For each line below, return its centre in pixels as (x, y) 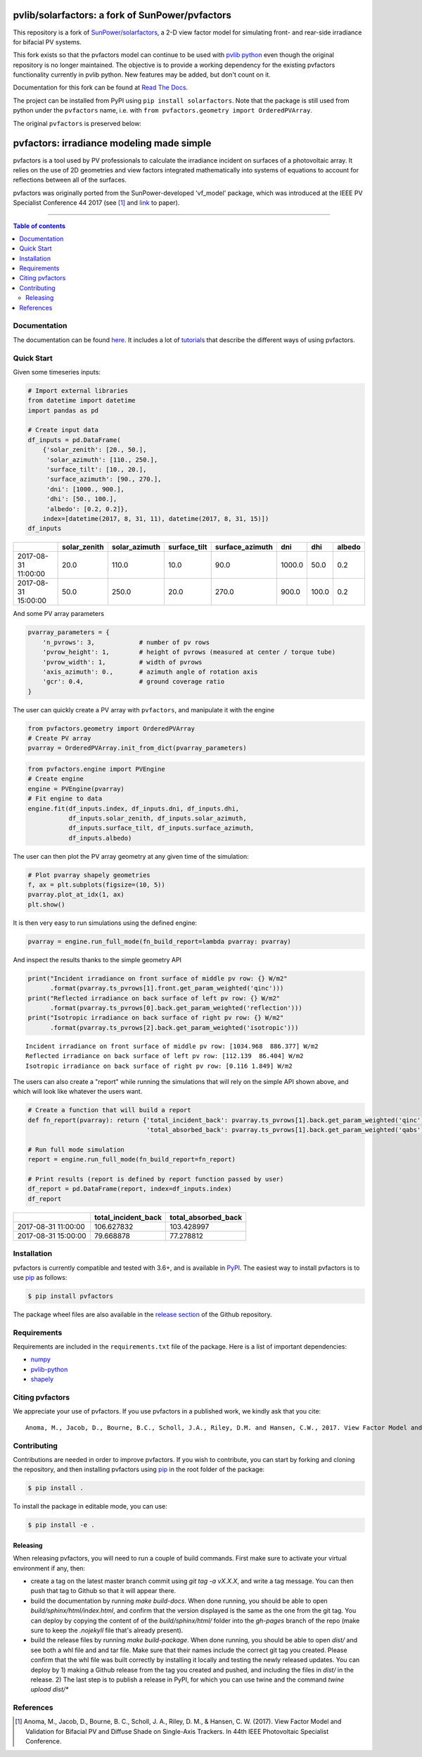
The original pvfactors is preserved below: (77, 123)
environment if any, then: (49, 1568)
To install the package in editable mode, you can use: (90, 1506)
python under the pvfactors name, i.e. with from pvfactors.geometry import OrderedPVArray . (163, 111)
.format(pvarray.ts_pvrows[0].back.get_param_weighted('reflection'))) (176, 1008)
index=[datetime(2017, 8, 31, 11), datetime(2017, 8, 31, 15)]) (156, 518)
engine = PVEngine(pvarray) (76, 789)
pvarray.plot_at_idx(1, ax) (76, 895)
